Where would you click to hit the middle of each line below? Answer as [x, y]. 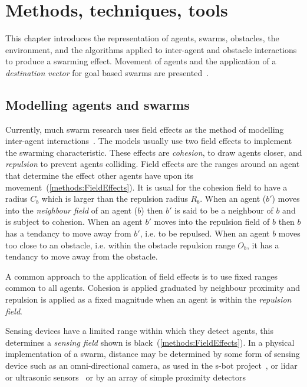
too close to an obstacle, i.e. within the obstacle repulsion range [120, 245]
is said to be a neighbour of [224, 210]
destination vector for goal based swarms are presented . [107, 72]
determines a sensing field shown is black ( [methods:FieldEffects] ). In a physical [150, 342]
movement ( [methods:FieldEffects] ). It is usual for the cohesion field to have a [146, 187]
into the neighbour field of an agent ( [72, 210]
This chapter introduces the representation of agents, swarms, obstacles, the [142, 38]
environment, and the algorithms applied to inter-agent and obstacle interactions [151, 49]
